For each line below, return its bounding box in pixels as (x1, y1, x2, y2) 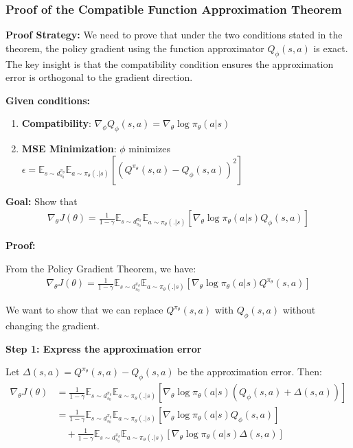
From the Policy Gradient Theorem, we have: (5, 261, 196, 275)
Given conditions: (5, 93, 90, 107)
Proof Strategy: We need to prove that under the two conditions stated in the (5, 27, 343, 42)
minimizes (128, 141, 171, 156)
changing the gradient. (5, 318, 100, 333)
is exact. (313, 40, 348, 55)
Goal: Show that (5, 193, 78, 208)
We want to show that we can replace (5, 303, 163, 317)
